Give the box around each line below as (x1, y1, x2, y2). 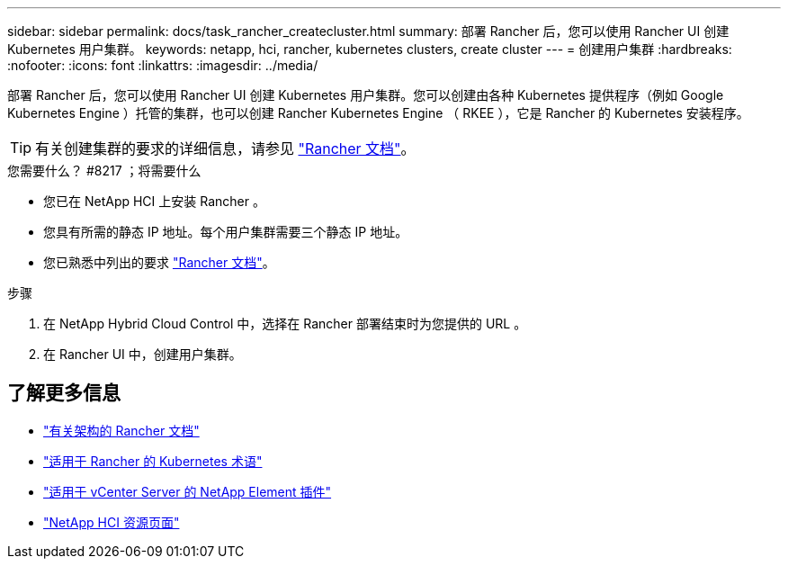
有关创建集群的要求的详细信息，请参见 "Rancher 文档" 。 (35, 139, 416, 157)
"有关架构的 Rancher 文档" (43, 422, 200, 438)
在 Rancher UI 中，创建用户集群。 (43, 346, 242, 362)
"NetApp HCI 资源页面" (43, 514, 180, 530)
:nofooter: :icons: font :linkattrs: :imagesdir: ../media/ (7, 58, 318, 73)
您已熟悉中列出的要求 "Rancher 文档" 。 (43, 255, 275, 270)
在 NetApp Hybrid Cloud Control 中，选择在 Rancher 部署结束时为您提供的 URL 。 (43, 316, 527, 331)
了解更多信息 (7, 382, 121, 405)
